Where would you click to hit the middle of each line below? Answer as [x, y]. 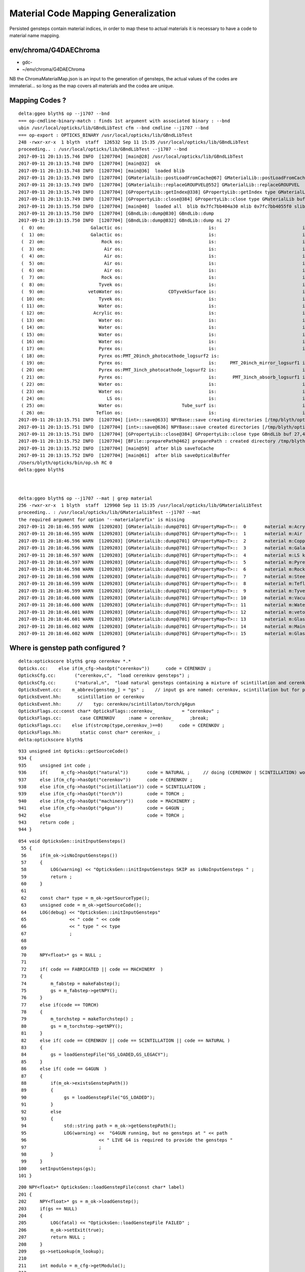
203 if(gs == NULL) [48, 1209]
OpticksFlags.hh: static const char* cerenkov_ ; [89, 732]
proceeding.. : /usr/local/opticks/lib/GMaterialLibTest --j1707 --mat [110, 512]
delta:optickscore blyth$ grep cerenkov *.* [75, 661]
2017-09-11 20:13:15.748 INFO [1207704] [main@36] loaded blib [102, 171]
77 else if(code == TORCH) [60, 1005]
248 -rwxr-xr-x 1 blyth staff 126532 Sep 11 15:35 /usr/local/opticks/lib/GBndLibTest [134, 142]
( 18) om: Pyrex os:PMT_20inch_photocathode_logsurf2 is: [120, 356]
